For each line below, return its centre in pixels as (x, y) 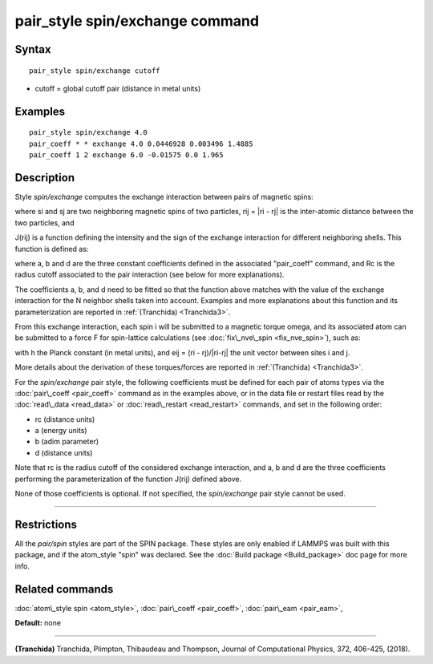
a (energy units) (61, 431)
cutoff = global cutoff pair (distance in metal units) (118, 88)
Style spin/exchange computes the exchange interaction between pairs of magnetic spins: (164, 197)
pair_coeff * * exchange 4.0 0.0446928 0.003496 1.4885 (141, 144)
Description (45, 178)
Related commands (64, 589)
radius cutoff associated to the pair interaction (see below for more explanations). (150, 275)
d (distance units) (64, 452)
